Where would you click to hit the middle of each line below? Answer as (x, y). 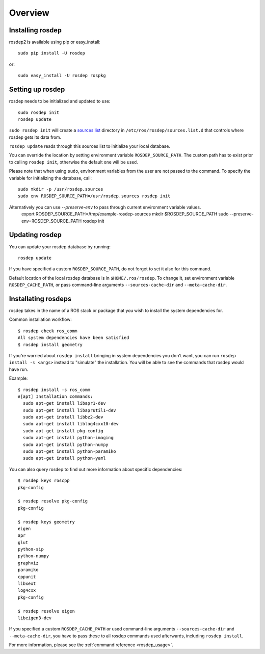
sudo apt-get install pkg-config (63, 431)
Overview (29, 13)
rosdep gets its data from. (35, 137)
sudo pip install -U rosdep (52, 53)
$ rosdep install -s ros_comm (54, 390)
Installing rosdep (35, 30)
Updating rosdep (35, 235)
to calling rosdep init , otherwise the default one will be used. (74, 162)
